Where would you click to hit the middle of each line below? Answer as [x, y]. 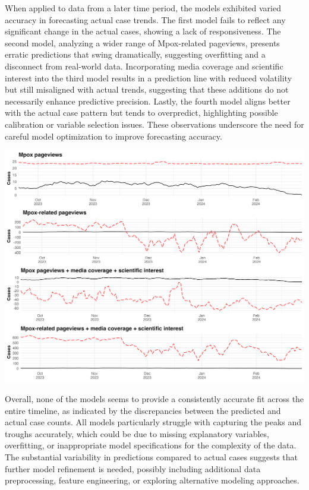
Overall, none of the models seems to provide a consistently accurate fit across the [154, 399]
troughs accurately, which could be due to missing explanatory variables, [137, 433]
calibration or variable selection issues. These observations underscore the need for [154, 124]
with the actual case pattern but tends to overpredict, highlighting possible [141, 113]
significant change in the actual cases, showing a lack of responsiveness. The [143, 31]
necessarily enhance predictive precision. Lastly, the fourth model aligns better [148, 101]
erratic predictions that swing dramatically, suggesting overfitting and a [135, 54]
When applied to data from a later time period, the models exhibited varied [143, 8]
